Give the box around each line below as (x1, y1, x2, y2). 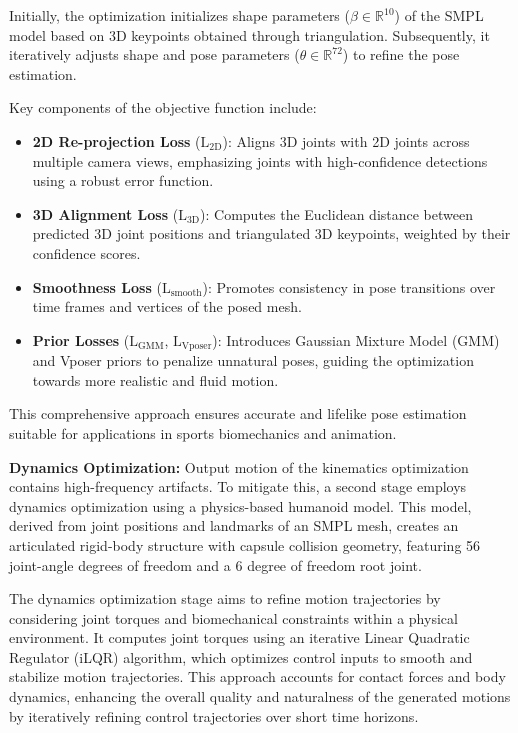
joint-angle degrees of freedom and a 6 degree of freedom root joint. (9, 554, 422, 575)
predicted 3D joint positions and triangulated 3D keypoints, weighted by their (32, 223, 511, 244)
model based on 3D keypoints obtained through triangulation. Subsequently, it (9, 24, 490, 45)
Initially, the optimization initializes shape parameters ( (9, 5, 350, 25)
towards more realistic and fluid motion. (32, 369, 279, 390)
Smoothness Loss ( (32, 276, 162, 297)
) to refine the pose (342, 44, 460, 65)
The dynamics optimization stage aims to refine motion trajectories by (9, 588, 441, 609)
